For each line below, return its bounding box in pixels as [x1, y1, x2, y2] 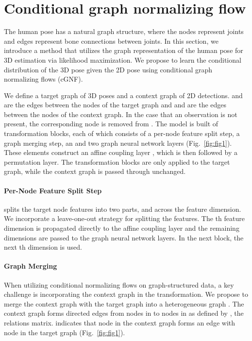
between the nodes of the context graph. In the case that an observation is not [4, 109, 237, 119]
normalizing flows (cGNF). [4, 74, 83, 84]
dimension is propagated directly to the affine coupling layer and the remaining [4, 223, 239, 233]
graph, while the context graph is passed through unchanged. [4, 166, 186, 176]
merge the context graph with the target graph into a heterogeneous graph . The [4, 298, 244, 308]
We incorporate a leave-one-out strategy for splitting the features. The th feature [4, 213, 245, 223]
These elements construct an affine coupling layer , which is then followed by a [4, 147, 238, 157]
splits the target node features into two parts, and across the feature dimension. [4, 204, 241, 214]
